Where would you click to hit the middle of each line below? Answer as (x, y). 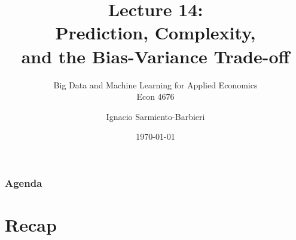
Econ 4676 (155, 96)
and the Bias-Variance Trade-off (155, 56)
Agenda (24, 182)
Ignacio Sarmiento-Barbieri (155, 116)
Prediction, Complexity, (155, 33)
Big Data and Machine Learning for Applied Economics (155, 84)
